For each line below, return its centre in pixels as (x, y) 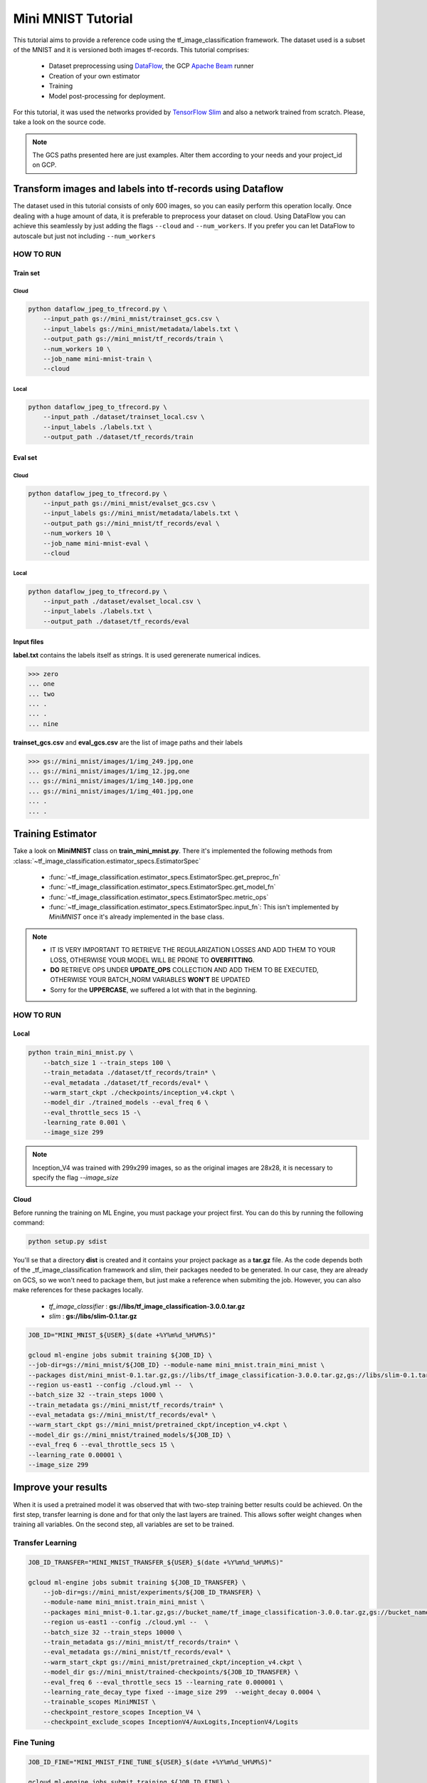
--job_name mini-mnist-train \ (97, 359)
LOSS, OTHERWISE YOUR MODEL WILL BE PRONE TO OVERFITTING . (153, 960)
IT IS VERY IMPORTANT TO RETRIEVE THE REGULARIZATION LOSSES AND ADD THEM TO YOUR (193, 950)
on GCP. (44, 165)
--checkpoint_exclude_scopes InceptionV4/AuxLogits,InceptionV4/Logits (171, 1722)
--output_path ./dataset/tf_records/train (118, 437)
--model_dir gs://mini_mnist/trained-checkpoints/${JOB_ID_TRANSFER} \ (171, 1672)
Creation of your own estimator (94, 76)
